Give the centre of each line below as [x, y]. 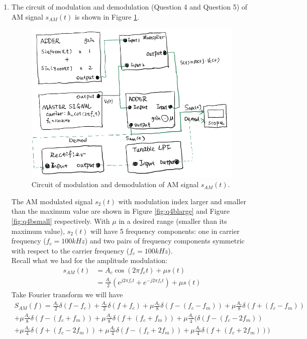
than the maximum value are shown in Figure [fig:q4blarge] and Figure [121, 211]
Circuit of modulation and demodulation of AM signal [115, 184]
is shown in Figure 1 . [107, 16]
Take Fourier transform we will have [67, 294]
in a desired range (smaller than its [173, 221]
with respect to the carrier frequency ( [70, 250]
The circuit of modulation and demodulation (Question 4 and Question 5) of [129, 7]
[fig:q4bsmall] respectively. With [61, 221]
